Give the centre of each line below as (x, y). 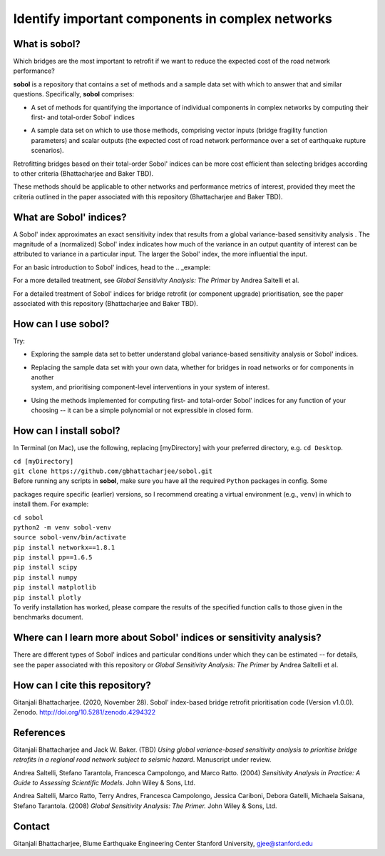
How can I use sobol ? (61, 324)
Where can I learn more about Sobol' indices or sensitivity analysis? (167, 638)
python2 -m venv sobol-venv (62, 527)
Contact (31, 826)
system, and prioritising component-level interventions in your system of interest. (150, 387)
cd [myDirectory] (43, 461)
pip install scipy (45, 567)
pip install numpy (45, 577)
